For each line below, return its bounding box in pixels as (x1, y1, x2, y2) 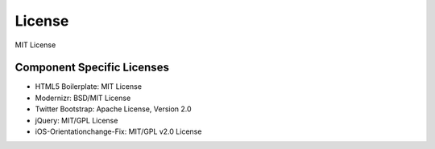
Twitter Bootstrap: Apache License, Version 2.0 (35, 104, 193, 114)
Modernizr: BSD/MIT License (35, 93, 131, 103)
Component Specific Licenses (14, 61, 169, 74)
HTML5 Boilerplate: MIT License (35, 82, 143, 91)
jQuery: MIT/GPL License (35, 115, 118, 125)
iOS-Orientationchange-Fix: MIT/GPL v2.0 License (35, 127, 202, 136)
